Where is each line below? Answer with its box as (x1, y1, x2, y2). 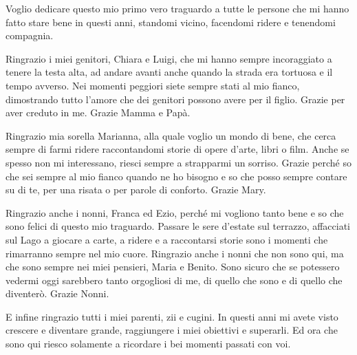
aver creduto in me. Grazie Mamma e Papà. (6, 105, 191, 120)
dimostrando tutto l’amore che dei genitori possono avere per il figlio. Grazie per (6, 92, 345, 106)
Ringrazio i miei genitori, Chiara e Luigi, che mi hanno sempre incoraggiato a (6, 51, 332, 65)
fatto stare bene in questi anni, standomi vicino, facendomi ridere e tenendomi (6, 14, 336, 29)
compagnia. (6, 28, 54, 43)
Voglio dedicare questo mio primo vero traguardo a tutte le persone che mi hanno (6, 1, 349, 15)
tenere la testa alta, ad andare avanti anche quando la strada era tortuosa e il (6, 65, 333, 79)
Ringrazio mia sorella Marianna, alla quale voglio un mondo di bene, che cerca (6, 128, 336, 142)
